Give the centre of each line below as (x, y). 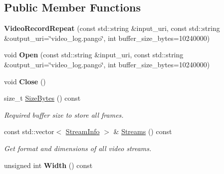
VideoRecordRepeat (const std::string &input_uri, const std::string (112, 28)
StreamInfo (83, 131)
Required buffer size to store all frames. (64, 114)
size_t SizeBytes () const (42, 98)
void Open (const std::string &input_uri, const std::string (94, 55)
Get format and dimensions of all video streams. (78, 148)
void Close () (25, 81)
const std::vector (29, 131)
